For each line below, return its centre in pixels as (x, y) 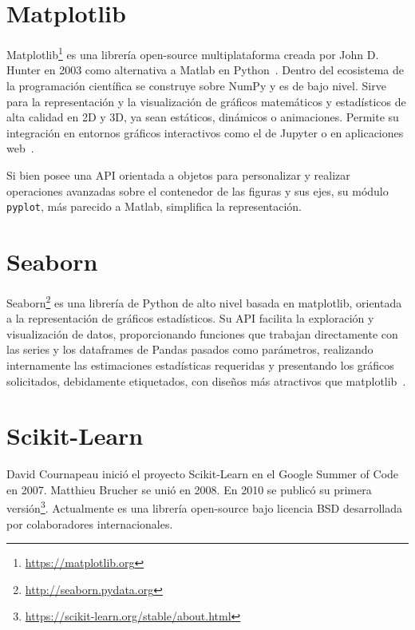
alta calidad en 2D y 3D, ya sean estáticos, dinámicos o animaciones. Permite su (203, 117)
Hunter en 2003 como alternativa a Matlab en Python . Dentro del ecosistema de (206, 70)
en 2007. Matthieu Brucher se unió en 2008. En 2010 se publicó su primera (189, 489)
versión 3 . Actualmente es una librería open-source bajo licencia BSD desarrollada (205, 507)
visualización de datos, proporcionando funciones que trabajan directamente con (202, 333)
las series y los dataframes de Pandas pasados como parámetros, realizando (190, 349)
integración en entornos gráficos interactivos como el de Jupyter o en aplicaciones (205, 132)
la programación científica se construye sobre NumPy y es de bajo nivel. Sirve (196, 85)
